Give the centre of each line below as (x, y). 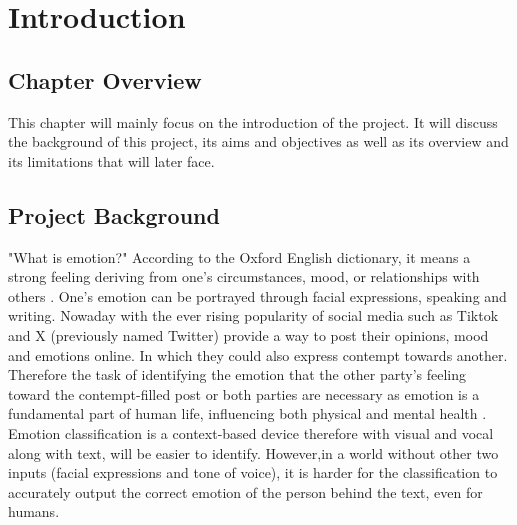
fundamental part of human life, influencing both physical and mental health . (247, 413)
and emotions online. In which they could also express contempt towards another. (258, 354)
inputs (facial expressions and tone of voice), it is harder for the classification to (253, 472)
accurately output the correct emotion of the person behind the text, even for (245, 491)
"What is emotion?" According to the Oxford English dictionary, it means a (239, 256)
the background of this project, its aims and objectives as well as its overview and (258, 141)
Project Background (114, 214)
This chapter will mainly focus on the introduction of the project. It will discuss (253, 121)
